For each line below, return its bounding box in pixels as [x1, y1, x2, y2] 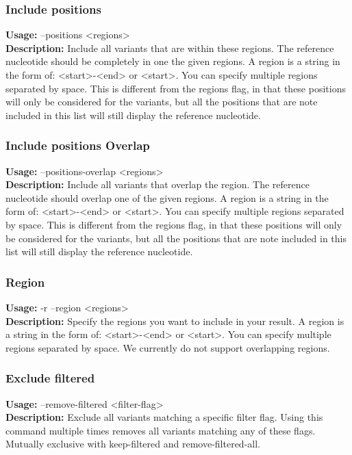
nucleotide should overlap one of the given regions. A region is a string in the [5, 190, 329, 205]
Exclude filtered [5, 369, 95, 387]
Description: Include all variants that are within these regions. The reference [5, 40, 334, 55]
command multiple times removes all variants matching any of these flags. [5, 423, 316, 437]
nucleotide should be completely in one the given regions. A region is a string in [5, 54, 340, 68]
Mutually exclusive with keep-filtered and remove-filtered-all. [5, 437, 260, 451]
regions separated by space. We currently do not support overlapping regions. [5, 340, 330, 354]
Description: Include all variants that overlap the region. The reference [5, 177, 310, 192]
